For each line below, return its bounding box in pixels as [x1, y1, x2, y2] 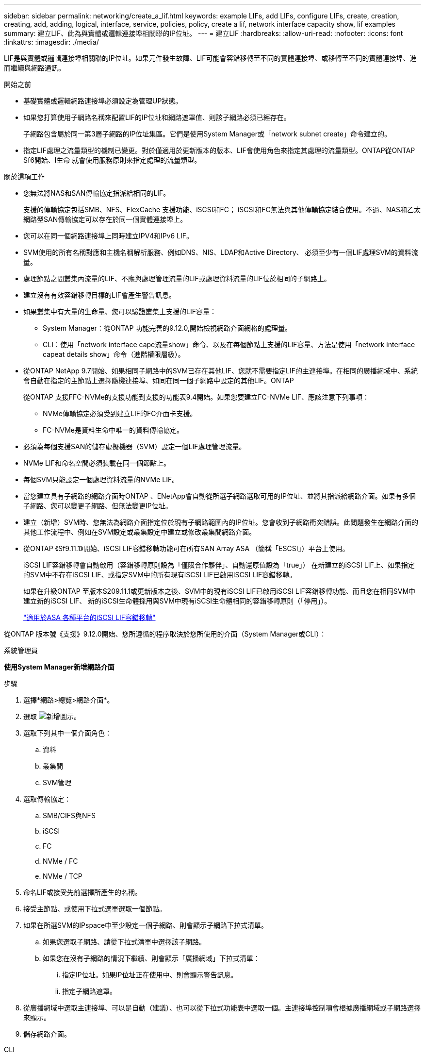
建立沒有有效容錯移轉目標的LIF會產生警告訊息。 [23, 291, 176, 299]
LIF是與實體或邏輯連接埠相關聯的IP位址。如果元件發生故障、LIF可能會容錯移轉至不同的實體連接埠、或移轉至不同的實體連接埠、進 [4, 54, 417, 62]
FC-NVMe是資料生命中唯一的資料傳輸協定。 [43, 426, 183, 434]
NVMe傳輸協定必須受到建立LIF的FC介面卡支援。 [43, 409, 197, 418]
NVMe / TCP [43, 872, 82, 880]
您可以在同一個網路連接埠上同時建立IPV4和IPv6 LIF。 [23, 232, 194, 240]
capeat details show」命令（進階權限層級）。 [43, 350, 185, 358]
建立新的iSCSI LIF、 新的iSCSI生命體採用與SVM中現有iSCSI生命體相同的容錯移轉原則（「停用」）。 [23, 597, 331, 605]
